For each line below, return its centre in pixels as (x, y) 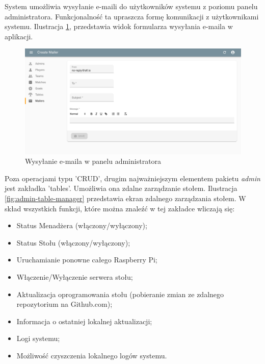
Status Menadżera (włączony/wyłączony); (82, 225)
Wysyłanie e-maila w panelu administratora (93, 161)
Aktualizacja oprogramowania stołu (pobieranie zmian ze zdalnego (120, 294)
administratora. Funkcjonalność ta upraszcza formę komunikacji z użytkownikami (132, 16)
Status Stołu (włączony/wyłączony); (73, 242)
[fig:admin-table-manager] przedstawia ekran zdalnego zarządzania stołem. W (125, 198)
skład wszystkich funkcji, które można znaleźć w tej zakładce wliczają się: (120, 208)
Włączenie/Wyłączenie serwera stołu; (75, 276)
